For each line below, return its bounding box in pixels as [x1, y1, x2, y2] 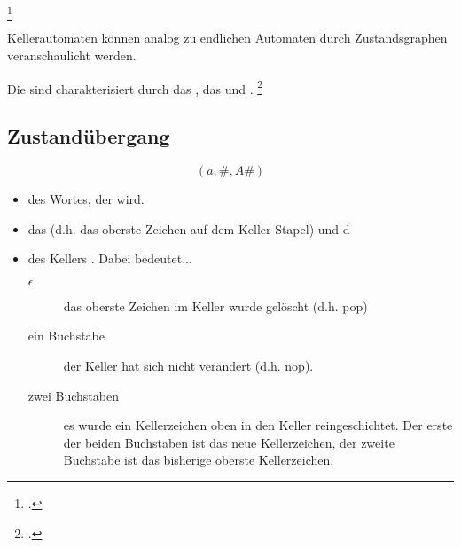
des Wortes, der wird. [27, 189, 145, 207]
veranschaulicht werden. [7, 45, 137, 64]
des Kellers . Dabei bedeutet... [27, 249, 192, 268]
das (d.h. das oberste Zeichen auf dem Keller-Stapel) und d [27, 219, 350, 238]
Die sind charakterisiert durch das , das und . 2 [7, 76, 263, 98]
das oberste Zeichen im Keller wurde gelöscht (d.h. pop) [63, 296, 368, 315]
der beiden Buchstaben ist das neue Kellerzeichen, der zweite [63, 433, 395, 451]
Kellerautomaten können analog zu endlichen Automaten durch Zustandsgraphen [7, 28, 448, 47]
